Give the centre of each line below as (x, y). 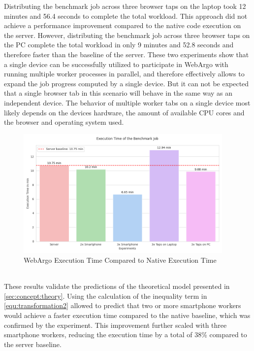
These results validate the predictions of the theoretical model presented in (117, 286)
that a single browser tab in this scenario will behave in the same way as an (118, 93)
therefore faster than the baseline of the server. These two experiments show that (127, 54)
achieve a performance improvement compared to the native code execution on (123, 25)
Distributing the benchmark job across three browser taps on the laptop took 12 (125, 6)
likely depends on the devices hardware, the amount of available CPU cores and (124, 112)
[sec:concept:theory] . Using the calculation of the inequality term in (106, 296)
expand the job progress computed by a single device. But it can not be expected (127, 83)
